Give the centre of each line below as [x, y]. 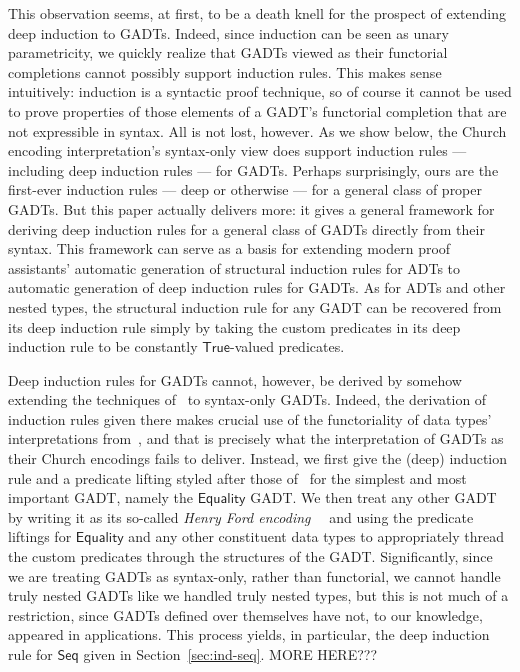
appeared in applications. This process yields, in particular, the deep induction [249, 634]
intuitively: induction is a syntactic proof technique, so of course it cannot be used [260, 91]
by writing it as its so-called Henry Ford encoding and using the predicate [241, 516]
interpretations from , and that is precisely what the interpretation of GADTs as [256, 438]
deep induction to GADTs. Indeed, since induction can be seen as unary [228, 32]
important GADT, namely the [101, 497]
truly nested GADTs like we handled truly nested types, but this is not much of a [258, 595]
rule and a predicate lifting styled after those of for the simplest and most [237, 477]
